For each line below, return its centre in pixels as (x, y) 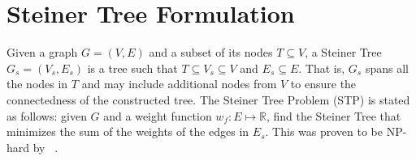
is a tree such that (132, 68)
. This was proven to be (324, 131)
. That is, (322, 68)
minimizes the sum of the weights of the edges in (128, 131)
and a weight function (158, 115)
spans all (387, 68)
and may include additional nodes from (179, 84)
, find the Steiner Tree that (334, 115)
